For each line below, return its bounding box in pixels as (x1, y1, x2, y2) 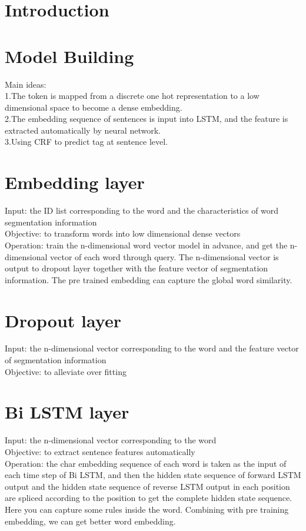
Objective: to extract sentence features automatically (5, 445, 195, 457)
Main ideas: (5, 78, 46, 90)
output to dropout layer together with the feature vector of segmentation (5, 262, 268, 274)
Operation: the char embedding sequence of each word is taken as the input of (5, 457, 287, 469)
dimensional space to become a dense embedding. (5, 101, 182, 113)
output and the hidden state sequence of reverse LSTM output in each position (5, 480, 290, 492)
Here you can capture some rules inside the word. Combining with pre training (5, 503, 289, 515)
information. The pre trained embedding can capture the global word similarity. (5, 273, 292, 286)
